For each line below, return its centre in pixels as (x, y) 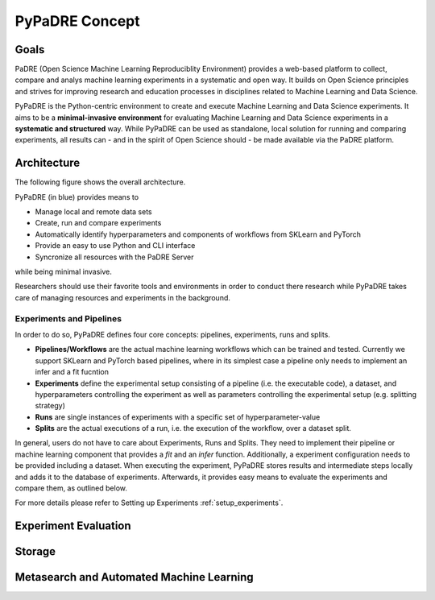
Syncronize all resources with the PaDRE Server (114, 257)
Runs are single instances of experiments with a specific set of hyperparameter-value (178, 417)
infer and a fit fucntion (72, 372)
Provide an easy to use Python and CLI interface (115, 246)
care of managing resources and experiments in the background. (123, 297)
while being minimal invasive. (63, 272)
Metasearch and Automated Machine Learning (134, 577)
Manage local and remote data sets (93, 212)
